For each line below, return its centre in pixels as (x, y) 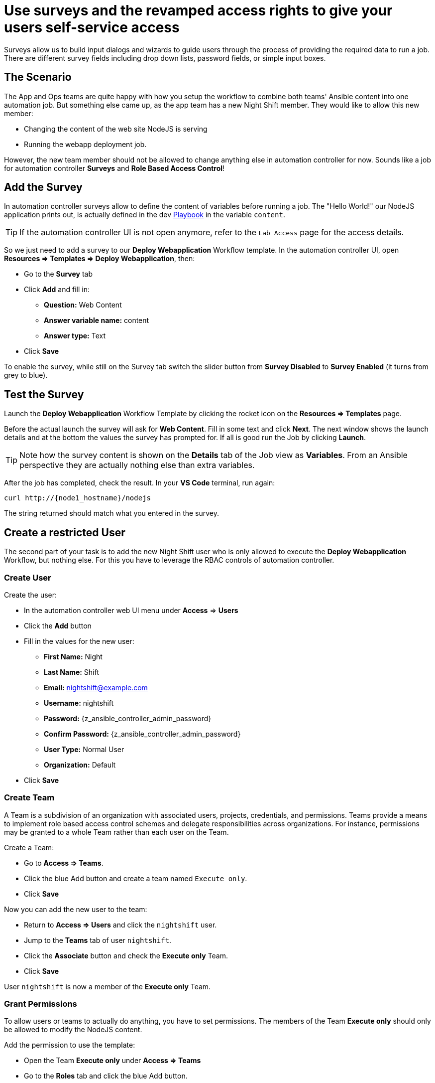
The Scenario (38, 77)
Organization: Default (80, 765)
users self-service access (92, 27)
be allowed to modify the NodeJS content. (73, 1030)
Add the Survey (43, 187)
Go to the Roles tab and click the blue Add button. (106, 1076)
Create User (28, 577)
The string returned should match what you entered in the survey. (112, 513)
